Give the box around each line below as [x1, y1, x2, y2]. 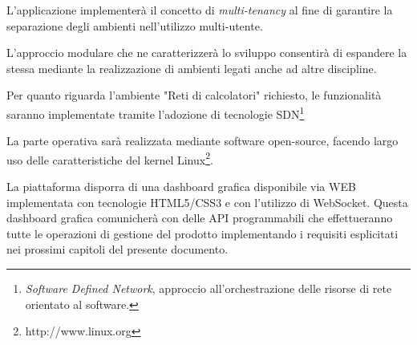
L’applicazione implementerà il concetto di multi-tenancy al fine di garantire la [6, 2, 393, 18]
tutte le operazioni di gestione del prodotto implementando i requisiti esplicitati [6, 225, 399, 241]
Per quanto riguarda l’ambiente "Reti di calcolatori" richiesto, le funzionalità [6, 87, 382, 103]
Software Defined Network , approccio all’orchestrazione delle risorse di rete [25, 280, 392, 297]
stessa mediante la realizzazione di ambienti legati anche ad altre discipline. [6, 59, 377, 76]
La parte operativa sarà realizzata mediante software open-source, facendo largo [6, 132, 399, 149]
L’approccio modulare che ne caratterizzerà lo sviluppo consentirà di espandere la [6, 44, 407, 61]
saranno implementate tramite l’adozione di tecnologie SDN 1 [6, 103, 305, 122]
